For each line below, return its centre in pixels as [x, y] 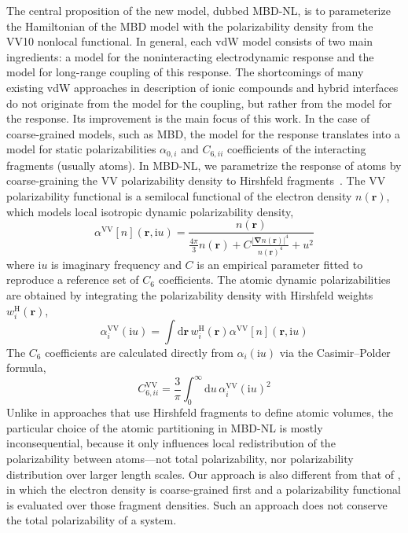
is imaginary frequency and [116, 264]
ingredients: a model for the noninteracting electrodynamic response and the [190, 56]
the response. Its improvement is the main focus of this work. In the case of [188, 118]
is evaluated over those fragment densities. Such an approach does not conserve [197, 504]
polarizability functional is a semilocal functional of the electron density [179, 195]
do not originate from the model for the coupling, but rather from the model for [199, 103]
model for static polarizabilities [81, 149]
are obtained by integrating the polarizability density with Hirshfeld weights [190, 295]
